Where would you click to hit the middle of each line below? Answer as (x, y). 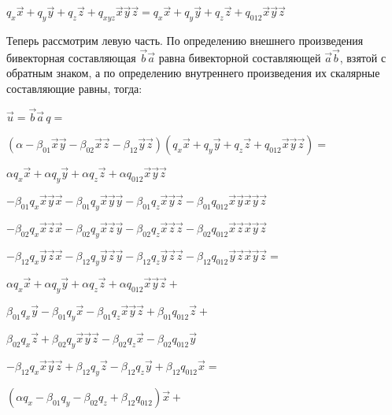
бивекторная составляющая (71, 57)
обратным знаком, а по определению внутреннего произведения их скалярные (193, 73)
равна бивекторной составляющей (240, 57)
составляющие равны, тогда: (74, 89)
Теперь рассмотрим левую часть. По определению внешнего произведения (185, 41)
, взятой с (363, 57)
